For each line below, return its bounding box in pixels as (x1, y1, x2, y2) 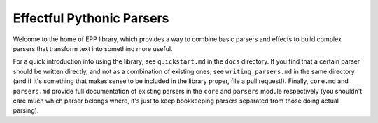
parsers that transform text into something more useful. (13, 44, 173, 52)
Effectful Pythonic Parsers (13, 10, 169, 26)
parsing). (13, 106, 39, 115)
